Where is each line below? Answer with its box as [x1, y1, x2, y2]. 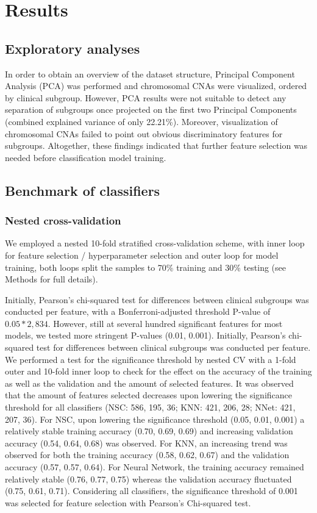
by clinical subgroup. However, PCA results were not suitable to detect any [5, 91, 287, 104]
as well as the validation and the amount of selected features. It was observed [5, 376, 294, 389]
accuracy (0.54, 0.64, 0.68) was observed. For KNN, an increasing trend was [5, 436, 288, 449]
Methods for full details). [5, 273, 98, 285]
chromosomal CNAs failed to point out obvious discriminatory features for [5, 127, 283, 140]
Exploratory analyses [5, 38, 140, 57]
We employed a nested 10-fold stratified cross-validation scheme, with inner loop [5, 237, 305, 249]
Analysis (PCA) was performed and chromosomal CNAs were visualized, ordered [5, 79, 307, 92]
